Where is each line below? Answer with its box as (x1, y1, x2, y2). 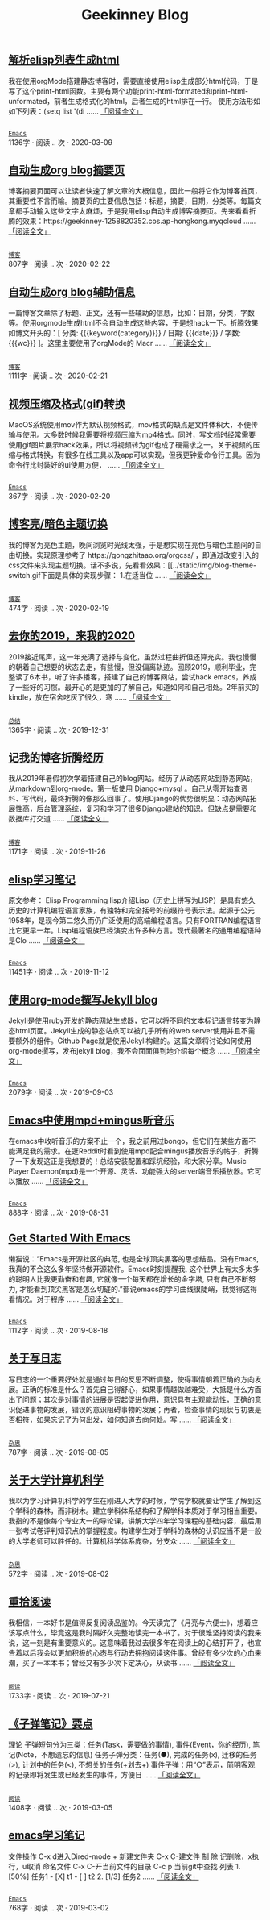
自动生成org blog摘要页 (8, 164, 125, 177)
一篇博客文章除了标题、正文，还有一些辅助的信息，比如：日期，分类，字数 (8, 308, 255, 318)
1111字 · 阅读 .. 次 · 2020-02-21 (8, 371, 108, 380)
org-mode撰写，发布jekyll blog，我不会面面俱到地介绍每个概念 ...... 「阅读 (8, 1046, 253, 1056)
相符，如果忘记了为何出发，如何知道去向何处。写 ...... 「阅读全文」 (14, 1415, 236, 1424)
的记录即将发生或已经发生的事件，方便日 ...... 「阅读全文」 (8, 1769, 201, 1779)
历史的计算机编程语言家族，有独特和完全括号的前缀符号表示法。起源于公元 (8, 905, 255, 916)
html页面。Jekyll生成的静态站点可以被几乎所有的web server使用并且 (14, 1026, 242, 1036)
